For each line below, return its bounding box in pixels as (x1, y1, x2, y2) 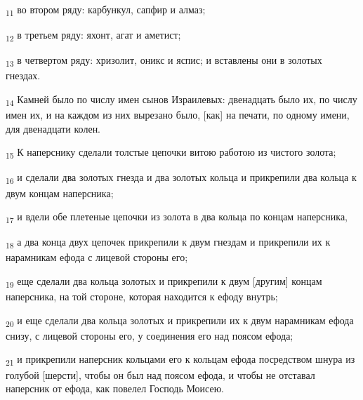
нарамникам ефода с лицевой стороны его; (6, 250, 188, 265)
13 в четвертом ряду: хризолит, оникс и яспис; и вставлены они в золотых (6, 53, 322, 69)
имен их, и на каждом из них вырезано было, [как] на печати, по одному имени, (6, 107, 350, 122)
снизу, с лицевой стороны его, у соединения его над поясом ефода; (6, 328, 293, 342)
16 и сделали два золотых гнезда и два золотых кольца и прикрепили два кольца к (6, 170, 357, 187)
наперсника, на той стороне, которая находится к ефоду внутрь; (6, 289, 278, 304)
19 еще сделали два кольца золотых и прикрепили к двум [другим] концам (6, 273, 322, 290)
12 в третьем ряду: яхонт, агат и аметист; (6, 27, 181, 44)
